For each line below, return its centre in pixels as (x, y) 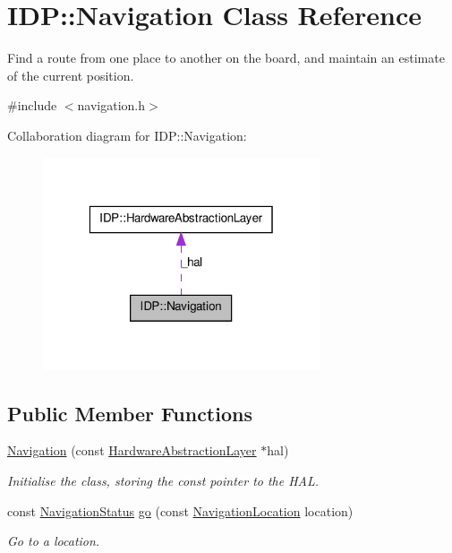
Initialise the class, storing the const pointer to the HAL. (163, 480)
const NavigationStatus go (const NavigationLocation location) (180, 510)
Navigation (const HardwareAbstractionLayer (132, 450)
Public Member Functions (130, 413)
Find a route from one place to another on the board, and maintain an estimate (226, 58)
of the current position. (71, 75)
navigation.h (111, 105)
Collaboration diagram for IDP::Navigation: (127, 135)
